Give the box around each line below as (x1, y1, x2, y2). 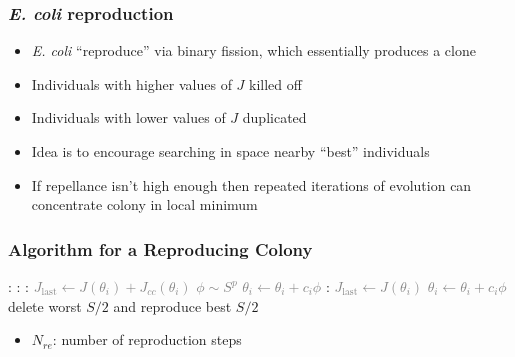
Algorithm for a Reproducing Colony (8, 236, 313, 261)
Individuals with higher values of (31, 73, 232, 94)
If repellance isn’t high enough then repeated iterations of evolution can (31, 174, 472, 195)
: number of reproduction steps (52, 329, 242, 350)
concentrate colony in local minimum (31, 194, 258, 215)
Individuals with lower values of (31, 107, 226, 128)
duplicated (242, 107, 307, 128)
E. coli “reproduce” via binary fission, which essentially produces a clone (31, 40, 476, 61)
